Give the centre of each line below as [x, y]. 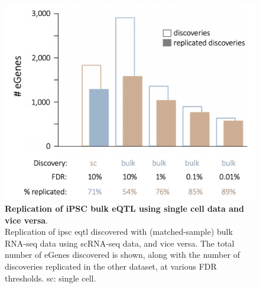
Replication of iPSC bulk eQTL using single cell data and [124, 208]
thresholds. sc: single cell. [51, 278]
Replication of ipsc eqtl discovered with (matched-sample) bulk [119, 232]
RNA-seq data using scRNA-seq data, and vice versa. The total [120, 243]
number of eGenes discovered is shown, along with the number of [122, 255]
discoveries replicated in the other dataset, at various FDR [111, 266]
